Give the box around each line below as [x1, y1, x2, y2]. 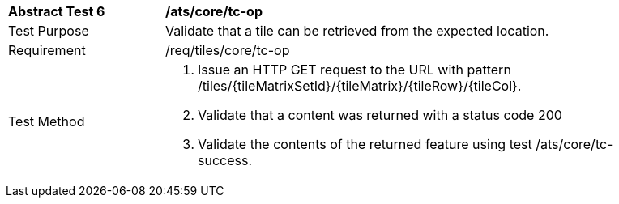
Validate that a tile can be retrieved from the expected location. [165, 23, 549, 39]
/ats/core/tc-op [165, 3, 263, 19]
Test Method [8, 113, 85, 130]
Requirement [8, 42, 86, 58]
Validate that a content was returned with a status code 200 [198, 107, 562, 123]
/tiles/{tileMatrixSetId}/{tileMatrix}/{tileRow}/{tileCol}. [198, 78, 522, 94]
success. [198, 152, 253, 168]
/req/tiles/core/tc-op [165, 42, 290, 58]
